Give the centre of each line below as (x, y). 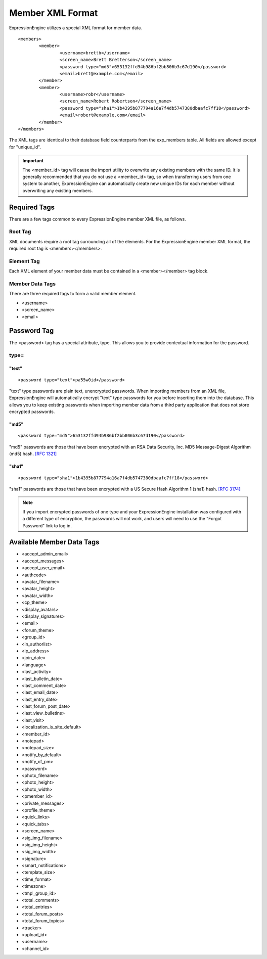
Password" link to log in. (47, 525)
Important (33, 161)
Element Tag (24, 261)
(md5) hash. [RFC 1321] (33, 454)
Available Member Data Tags (54, 542)
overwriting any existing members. (58, 190)
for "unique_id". (25, 147)
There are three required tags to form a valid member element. (73, 294)
